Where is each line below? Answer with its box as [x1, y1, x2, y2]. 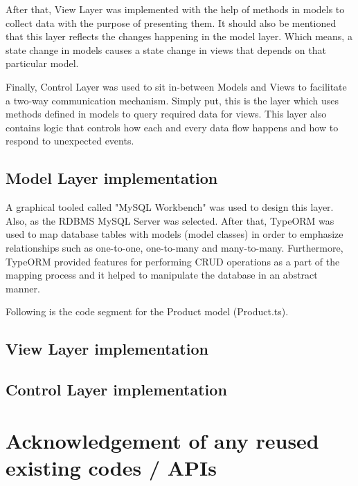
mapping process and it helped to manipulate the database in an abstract [6, 268, 318, 282]
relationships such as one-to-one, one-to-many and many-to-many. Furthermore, [6, 240, 343, 254]
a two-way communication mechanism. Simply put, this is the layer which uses [6, 93, 339, 107]
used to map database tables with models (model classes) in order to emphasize [6, 227, 343, 241]
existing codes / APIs [6, 453, 217, 481]
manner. [6, 281, 40, 295]
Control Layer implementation [6, 379, 227, 400]
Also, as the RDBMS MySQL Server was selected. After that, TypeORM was [6, 213, 334, 227]
